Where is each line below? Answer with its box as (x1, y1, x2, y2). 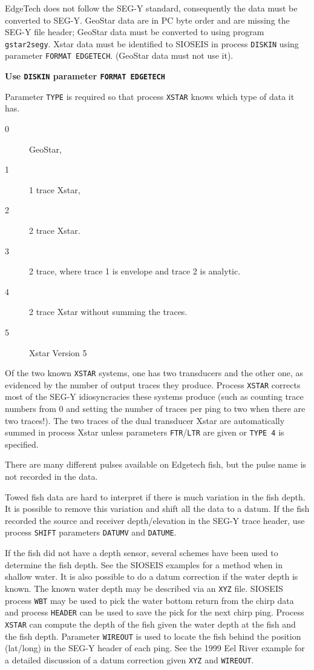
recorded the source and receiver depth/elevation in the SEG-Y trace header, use (5, 514, 305, 526)
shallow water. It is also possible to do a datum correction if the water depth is (5, 570, 298, 583)
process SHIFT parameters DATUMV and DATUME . (5, 526, 177, 539)
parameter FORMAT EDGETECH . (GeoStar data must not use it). (5, 49, 234, 62)
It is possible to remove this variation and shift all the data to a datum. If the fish (5, 502, 310, 515)
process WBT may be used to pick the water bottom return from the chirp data (5, 594, 294, 606)
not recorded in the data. (5, 470, 98, 483)
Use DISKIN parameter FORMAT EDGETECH (5, 70, 165, 82)
